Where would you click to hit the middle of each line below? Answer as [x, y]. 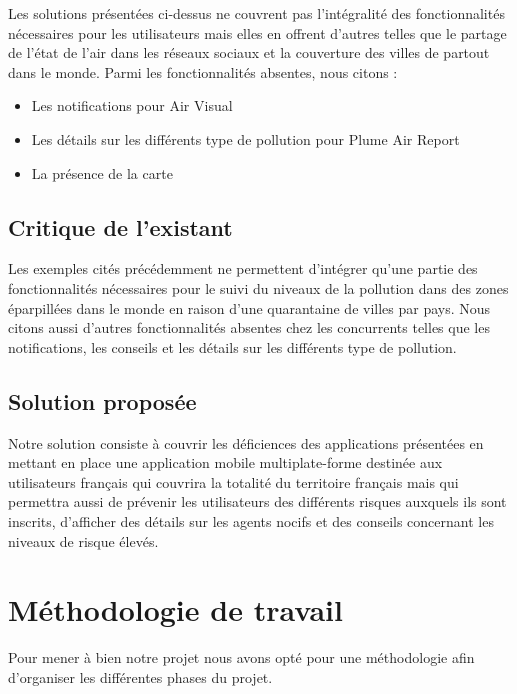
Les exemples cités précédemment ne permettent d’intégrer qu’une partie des [243, 268]
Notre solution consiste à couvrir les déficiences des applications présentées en [246, 442]
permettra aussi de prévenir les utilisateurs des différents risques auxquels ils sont [257, 501]
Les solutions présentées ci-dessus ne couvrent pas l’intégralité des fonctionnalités [256, 13]
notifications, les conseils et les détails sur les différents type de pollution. [232, 346]
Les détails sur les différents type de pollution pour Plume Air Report [245, 138]
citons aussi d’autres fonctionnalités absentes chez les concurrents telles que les [249, 327]
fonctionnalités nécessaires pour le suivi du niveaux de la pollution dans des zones [258, 287]
